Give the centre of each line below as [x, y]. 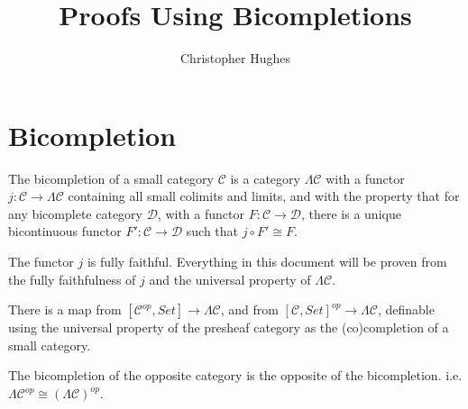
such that [212, 231]
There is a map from [65, 309]
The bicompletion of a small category [111, 178]
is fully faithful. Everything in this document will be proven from [267, 262]
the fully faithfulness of [72, 279]
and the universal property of [230, 279]
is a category [265, 178]
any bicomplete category [75, 213]
